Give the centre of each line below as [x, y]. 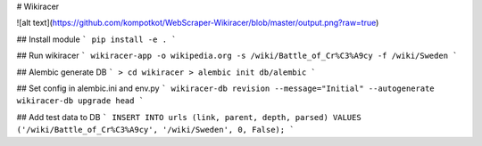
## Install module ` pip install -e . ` [96, 39]
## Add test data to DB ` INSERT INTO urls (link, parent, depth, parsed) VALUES [189, 117]
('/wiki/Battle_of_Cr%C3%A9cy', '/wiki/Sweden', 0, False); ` [155, 130]
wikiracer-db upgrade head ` [80, 101]
